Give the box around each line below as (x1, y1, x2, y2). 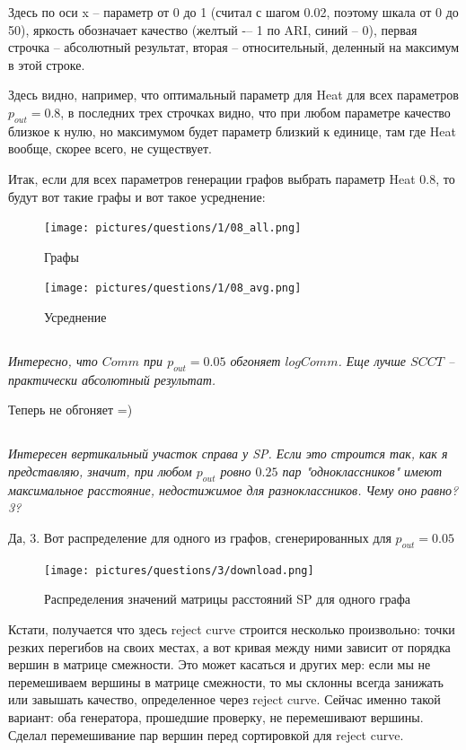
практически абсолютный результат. (8, 370, 216, 388)
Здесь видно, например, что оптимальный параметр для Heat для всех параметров (8, 85, 459, 104)
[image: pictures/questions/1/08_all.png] (44, 222, 302, 235)
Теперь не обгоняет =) (8, 400, 133, 419)
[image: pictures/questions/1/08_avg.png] (44, 282, 302, 295)
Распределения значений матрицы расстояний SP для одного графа (44, 589, 410, 608)
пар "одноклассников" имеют (282, 462, 443, 480)
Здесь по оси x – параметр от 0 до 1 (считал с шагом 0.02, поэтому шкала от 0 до (8, 3, 459, 21)
